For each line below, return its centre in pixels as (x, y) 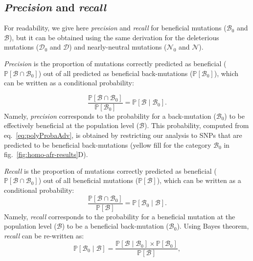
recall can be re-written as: (44, 235)
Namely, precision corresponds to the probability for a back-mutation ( (110, 116)
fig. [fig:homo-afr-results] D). (46, 154)
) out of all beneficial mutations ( (88, 180)
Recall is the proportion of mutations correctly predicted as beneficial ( (110, 170)
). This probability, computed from (197, 125)
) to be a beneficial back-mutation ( (115, 226)
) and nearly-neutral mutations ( (118, 47)
